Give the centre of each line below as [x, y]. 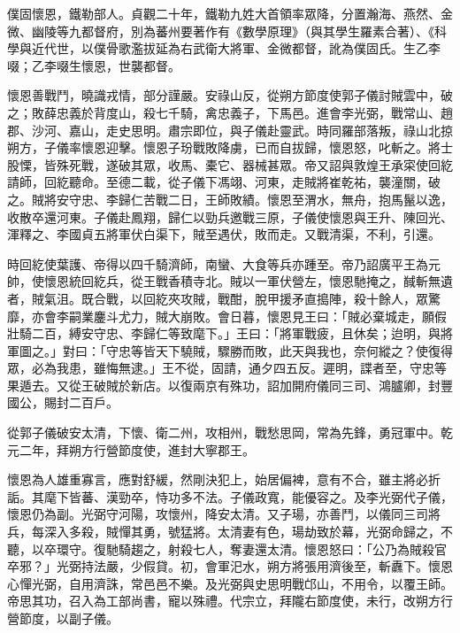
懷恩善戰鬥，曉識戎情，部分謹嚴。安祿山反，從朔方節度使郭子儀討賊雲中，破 [230, 95]
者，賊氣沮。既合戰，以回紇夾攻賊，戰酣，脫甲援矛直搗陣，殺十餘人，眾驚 [224, 298]
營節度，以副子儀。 [63, 618]
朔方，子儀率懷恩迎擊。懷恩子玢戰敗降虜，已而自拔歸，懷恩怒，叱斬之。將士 [230, 147]
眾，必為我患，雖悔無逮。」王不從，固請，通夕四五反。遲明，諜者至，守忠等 [227, 368]
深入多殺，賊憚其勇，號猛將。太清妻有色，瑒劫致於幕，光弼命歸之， [242, 532]
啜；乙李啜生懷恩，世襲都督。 [94, 65]
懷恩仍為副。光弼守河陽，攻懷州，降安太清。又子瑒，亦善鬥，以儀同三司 [218, 514]
